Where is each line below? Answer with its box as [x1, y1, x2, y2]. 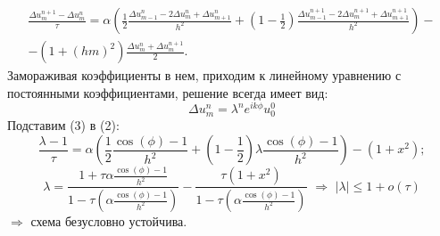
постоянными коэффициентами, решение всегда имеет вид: [7, 83, 328, 102]
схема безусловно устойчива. [30, 212, 187, 231]
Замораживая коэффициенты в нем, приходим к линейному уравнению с [7, 66, 402, 85]
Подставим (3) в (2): [7, 116, 120, 134]
